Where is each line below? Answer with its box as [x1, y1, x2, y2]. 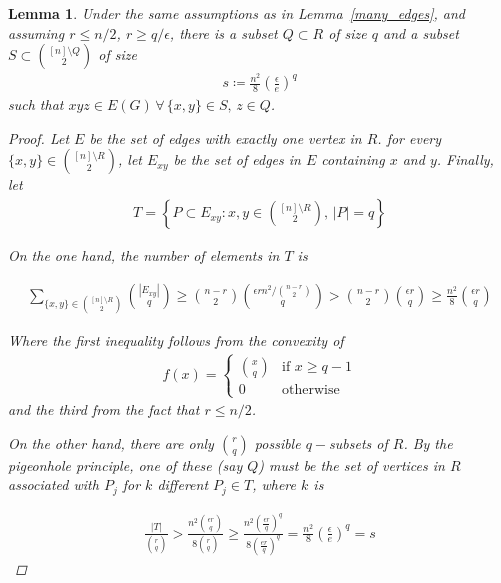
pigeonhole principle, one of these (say [8, 454, 243, 475]
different [157, 474, 209, 495]
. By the [403, 432, 453, 453]
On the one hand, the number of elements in [8, 245, 280, 266]
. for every [377, 127, 442, 148]
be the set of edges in [173, 149, 301, 170]
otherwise [282, 382, 340, 397]
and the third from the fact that [8, 399, 200, 420]
